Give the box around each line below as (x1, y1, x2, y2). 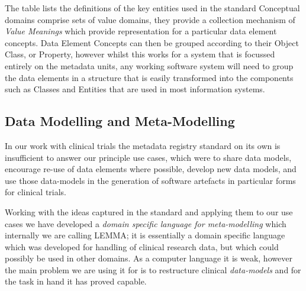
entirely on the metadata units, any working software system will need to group (5, 59, 294, 72)
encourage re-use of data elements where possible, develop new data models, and (5, 163, 297, 175)
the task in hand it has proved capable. (5, 275, 147, 287)
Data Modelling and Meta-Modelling (5, 112, 235, 130)
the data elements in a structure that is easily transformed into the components (5, 71, 294, 83)
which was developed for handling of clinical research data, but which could (5, 240, 279, 253)
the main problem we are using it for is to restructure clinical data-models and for (5, 263, 301, 276)
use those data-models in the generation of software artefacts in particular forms (5, 174, 296, 186)
